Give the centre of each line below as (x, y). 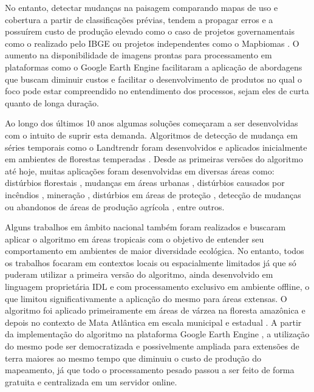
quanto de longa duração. (52, 102)
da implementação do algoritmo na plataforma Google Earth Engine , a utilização (157, 334)
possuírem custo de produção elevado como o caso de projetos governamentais (150, 31)
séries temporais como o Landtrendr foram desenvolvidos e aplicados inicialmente (156, 147)
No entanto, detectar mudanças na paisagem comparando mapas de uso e (142, 7)
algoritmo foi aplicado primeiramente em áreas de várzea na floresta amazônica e (155, 310)
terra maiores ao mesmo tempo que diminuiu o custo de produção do (133, 358)
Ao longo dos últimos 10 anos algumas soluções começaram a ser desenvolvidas (152, 123)
